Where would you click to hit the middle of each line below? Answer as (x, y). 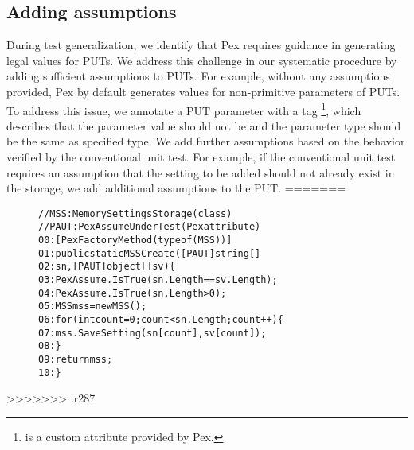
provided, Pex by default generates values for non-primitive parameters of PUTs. (203, 91)
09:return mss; (76, 360)
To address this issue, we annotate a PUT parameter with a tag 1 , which (184, 109)
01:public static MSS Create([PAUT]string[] (150, 253)
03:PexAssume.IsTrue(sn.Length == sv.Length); (158, 280)
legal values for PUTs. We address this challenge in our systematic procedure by (202, 60)
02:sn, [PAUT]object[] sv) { (107, 267)
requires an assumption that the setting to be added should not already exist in (201, 172)
